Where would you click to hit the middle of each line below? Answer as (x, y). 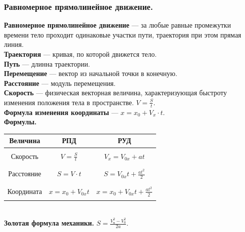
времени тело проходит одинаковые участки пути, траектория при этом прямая (123, 34)
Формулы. (20, 122)
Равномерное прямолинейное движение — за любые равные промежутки (118, 25)
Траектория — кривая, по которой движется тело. (81, 54)
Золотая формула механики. (49, 223)
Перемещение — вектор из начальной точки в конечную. (91, 73)
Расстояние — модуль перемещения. (60, 83)
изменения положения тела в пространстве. (69, 102)
